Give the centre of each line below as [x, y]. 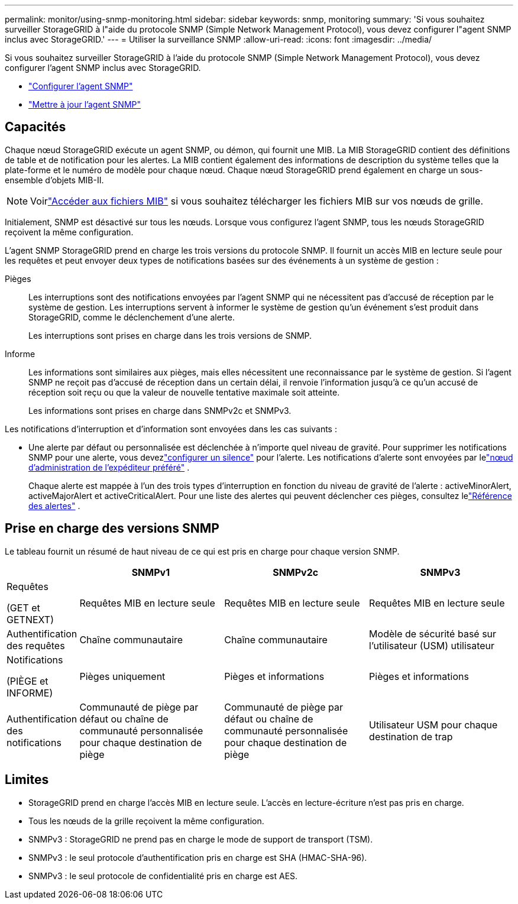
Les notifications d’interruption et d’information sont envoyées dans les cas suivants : [171, 429]
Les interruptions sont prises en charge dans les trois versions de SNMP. [170, 335]
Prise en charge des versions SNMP [112, 529]
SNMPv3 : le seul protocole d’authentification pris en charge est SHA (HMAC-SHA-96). [198, 857]
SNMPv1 [151, 572]
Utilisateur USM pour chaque [433, 725]
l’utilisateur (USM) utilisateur [432, 645]
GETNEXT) [30, 619]
